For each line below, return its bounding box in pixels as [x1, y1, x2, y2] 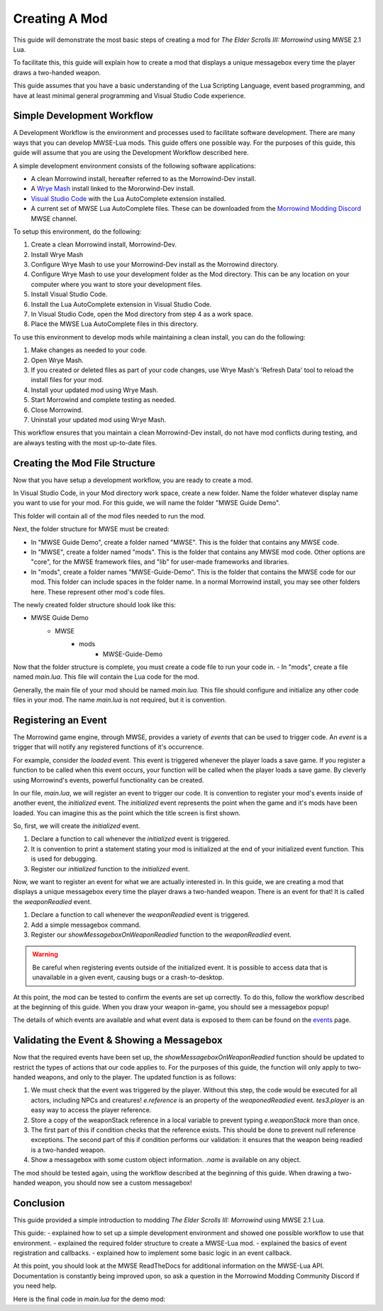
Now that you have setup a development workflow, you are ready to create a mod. [13, 476, 253, 484]
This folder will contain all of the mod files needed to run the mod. [13, 511, 206, 520]
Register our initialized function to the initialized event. [30, 864, 190, 873]
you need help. [13, 1282, 57, 1290]
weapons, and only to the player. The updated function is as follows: [36, 1073, 237, 1082]
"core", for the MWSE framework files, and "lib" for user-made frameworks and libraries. [30, 557, 289, 566]
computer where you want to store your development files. [30, 280, 202, 288]
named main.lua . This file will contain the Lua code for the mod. [13, 673, 199, 681]
